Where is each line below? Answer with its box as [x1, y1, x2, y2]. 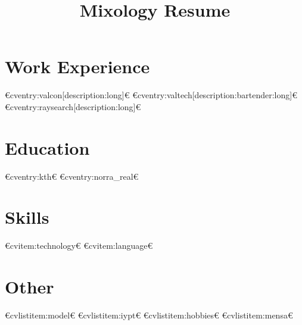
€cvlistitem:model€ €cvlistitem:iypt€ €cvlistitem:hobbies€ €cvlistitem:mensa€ [5, 309, 293, 321]
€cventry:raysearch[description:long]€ [5, 100, 141, 112]
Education [5, 135, 90, 160]
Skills [5, 205, 49, 229]
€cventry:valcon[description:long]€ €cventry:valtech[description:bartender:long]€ [5, 89, 297, 101]
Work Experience [5, 54, 150, 79]
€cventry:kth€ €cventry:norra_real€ [5, 170, 139, 182]
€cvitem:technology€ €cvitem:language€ [5, 239, 153, 252]
